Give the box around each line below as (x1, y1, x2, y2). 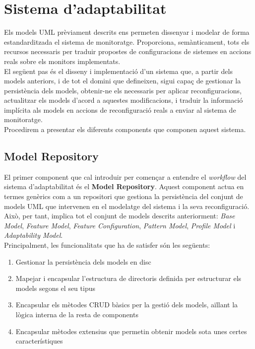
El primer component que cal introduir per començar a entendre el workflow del (4, 171, 247, 182)
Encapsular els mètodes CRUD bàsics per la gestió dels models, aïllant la (15, 299, 238, 310)
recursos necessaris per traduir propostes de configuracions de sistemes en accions (4, 46, 252, 57)
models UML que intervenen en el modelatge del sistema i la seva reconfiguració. (4, 201, 250, 211)
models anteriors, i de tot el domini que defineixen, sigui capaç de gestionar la (4, 75, 241, 86)
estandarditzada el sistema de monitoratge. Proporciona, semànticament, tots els (4, 36, 250, 47)
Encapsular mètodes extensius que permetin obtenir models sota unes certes (15, 326, 247, 336)
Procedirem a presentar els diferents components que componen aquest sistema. (4, 124, 246, 135)
